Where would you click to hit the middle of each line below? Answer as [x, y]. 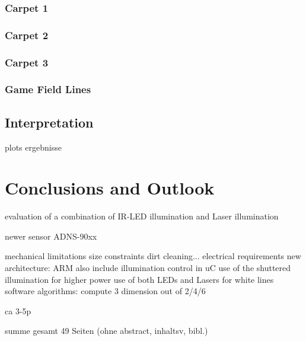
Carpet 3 [27, 62]
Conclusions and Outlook [110, 188]
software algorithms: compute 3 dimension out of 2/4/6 [105, 291]
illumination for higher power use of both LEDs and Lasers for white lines [139, 279]
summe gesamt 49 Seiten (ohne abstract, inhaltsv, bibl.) [106, 331]
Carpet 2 [27, 35]
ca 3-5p [18, 310]
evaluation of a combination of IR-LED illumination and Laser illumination [142, 216]
